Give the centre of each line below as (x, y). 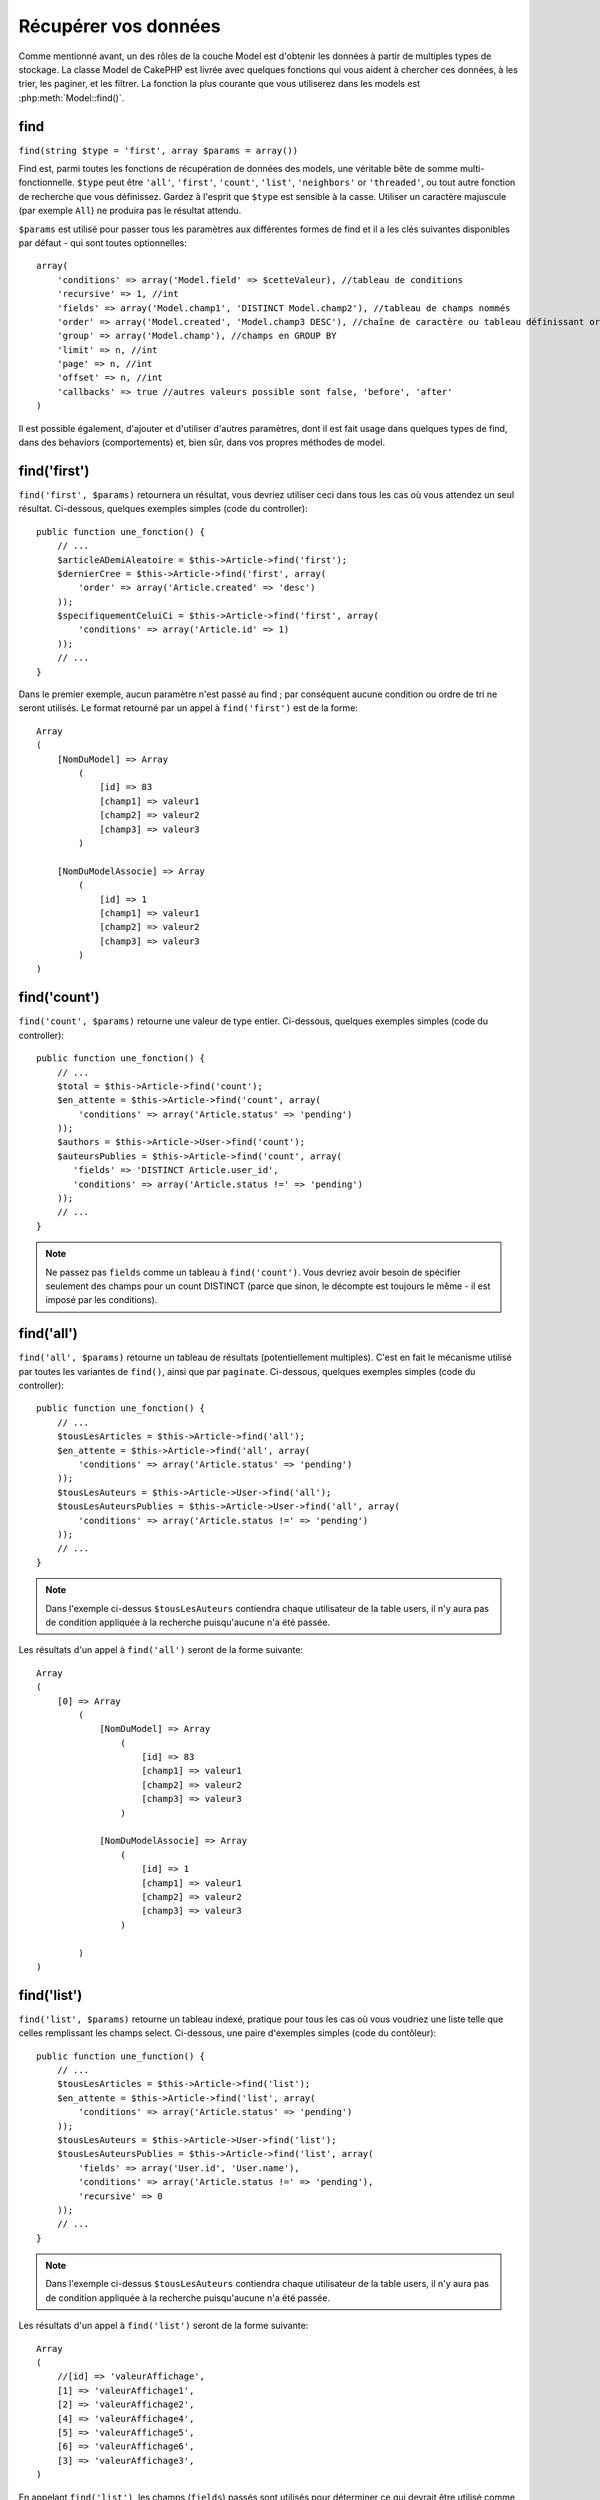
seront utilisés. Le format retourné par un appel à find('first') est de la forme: (188, 708)
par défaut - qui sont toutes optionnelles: (102, 242)
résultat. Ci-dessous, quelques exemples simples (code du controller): (163, 509)
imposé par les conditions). (101, 1300)
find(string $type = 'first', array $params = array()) (158, 150)
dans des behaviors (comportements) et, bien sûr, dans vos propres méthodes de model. (202, 442)
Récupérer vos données (119, 26)
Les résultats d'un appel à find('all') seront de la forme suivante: (161, 1650)
